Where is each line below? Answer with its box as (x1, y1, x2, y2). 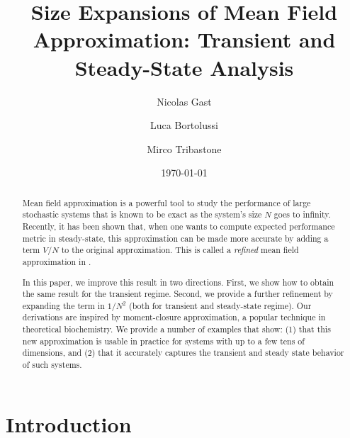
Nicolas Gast (157, 94, 212, 108)
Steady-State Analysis (74, 52, 294, 82)
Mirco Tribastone (147, 141, 222, 156)
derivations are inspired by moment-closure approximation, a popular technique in (22, 311, 326, 323)
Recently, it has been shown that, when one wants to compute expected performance (22, 220, 335, 232)
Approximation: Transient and (33, 25, 336, 54)
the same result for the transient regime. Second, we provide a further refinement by (22, 288, 333, 300)
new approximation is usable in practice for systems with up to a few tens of (22, 335, 305, 347)
